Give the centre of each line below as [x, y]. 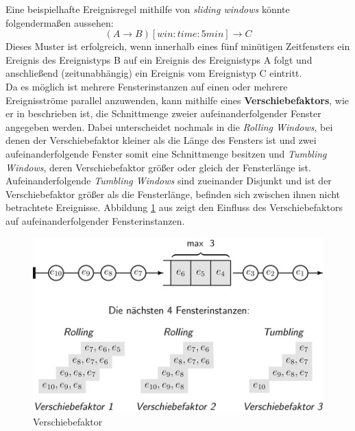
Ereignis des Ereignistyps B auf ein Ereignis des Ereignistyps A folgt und [159, 59]
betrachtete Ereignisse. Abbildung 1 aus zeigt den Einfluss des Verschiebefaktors [174, 207]
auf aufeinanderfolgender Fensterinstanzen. [95, 220]
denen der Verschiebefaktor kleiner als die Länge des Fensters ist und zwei [161, 140]
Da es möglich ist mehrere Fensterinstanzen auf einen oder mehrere [147, 86]
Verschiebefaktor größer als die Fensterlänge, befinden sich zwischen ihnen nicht [173, 194]
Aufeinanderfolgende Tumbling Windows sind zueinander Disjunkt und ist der [169, 181]
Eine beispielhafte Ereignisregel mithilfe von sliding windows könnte [148, 9]
